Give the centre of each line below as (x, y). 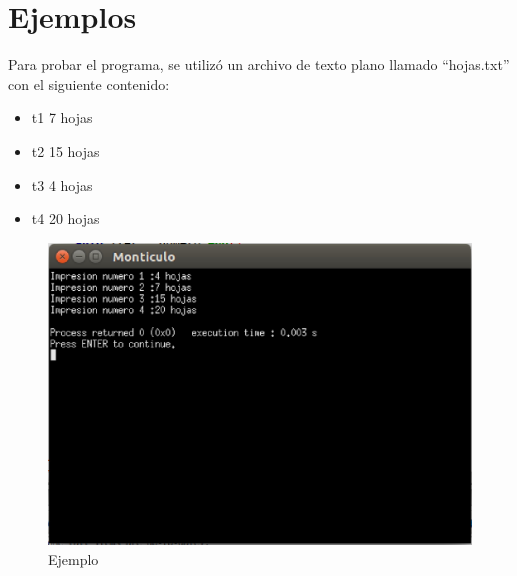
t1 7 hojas (62, 117)
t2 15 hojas (65, 150)
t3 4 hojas (62, 184)
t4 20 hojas (65, 218)
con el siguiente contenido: (89, 83)
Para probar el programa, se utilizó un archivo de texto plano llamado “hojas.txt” (259, 64)
